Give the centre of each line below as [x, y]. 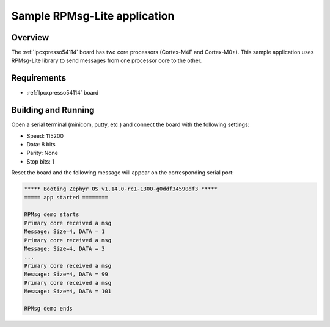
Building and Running [53, 110]
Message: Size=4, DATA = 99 [66, 274]
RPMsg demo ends [49, 308]
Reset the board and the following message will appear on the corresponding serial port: [123, 173]
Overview [30, 38]
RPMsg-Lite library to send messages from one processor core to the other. [107, 60]
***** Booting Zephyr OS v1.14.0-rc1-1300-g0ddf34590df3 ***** [121, 189]
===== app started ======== [66, 197]
